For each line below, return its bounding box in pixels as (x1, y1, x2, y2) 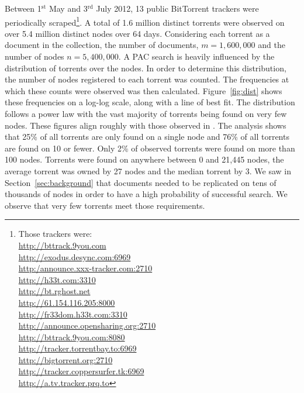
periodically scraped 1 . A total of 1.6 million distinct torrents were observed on (5, 14, 285, 28)
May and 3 (49, 2, 88, 14)
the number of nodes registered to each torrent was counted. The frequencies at (5, 73, 289, 85)
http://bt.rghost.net (18, 285, 91, 297)
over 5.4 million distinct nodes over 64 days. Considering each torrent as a (5, 27, 270, 39)
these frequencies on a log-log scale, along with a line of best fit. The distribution (5, 96, 295, 108)
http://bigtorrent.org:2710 (18, 353, 113, 366)
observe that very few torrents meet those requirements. (5, 199, 205, 211)
